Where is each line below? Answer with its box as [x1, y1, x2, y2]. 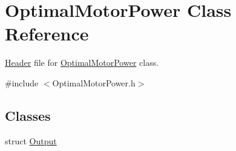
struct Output [5, 134, 57, 147]
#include [5, 76, 39, 89]
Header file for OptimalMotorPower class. [5, 56, 159, 69]
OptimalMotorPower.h [52, 76, 136, 89]
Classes [5, 106, 51, 124]
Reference [5, 21, 89, 46]
